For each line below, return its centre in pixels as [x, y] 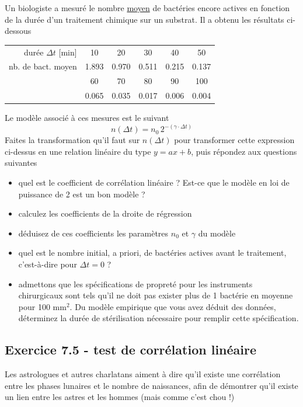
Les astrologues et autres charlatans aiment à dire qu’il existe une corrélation [143, 374]
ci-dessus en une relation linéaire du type [78, 151]
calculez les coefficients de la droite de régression [105, 213]
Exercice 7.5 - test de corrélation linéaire [131, 349]
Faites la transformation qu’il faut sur [72, 140]
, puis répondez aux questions [244, 151]
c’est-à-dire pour [48, 264]
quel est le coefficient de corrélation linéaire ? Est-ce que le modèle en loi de [154, 182]
